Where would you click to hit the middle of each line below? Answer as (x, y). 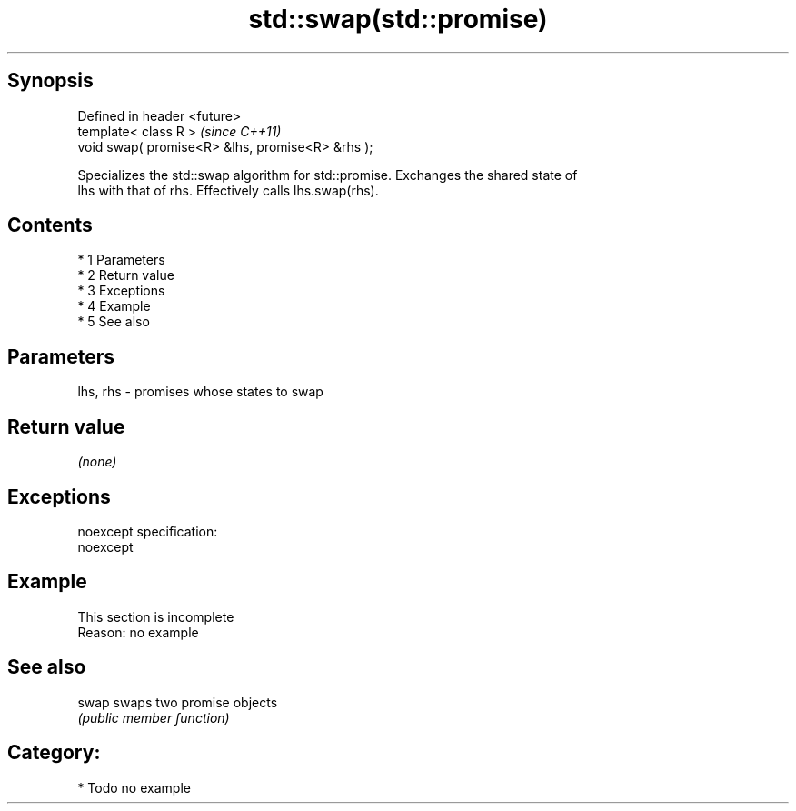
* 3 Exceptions (121, 291)
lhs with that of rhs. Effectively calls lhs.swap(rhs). (228, 190)
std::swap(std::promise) (398, 19)
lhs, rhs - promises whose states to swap (200, 392)
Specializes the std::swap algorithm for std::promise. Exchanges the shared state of (328, 175)
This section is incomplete (156, 616)
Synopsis (50, 81)
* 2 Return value (126, 275)
